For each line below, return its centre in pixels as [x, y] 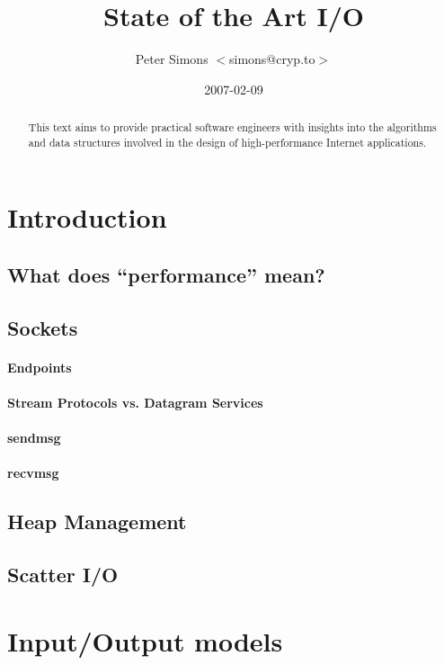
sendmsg [34, 438]
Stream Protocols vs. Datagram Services [135, 402]
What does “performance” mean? [166, 274]
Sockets [43, 327]
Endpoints [40, 367]
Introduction [87, 217]
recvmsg [33, 473]
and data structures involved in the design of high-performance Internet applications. [227, 142]
